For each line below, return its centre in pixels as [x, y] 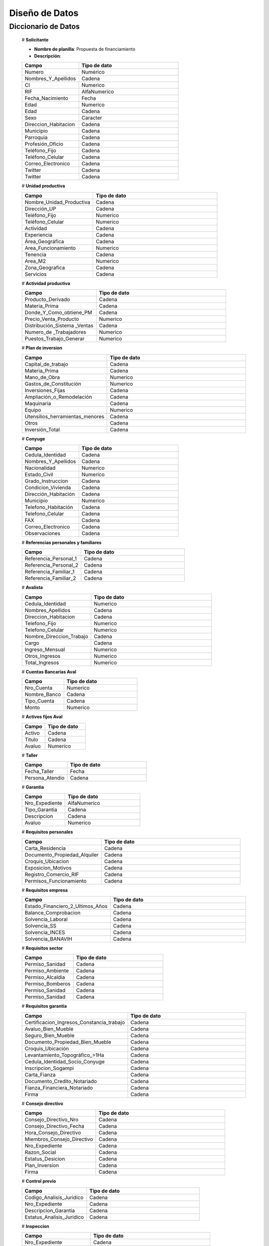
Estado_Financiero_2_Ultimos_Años [66, 906]
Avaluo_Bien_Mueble [49, 1029]
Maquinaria [38, 403]
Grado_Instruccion [46, 481]
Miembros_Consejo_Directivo [59, 1139]
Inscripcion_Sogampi [49, 1068]
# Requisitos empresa [45, 890]
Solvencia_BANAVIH [48, 939]
